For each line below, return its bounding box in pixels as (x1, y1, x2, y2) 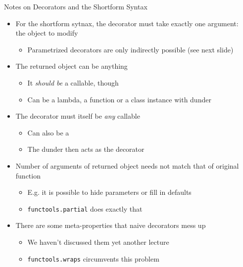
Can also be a (27, 127, 69, 137)
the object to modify (15, 28, 78, 38)
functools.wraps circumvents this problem (27, 253, 159, 264)
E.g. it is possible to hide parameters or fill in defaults (27, 187, 192, 197)
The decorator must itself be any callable (15, 111, 140, 121)
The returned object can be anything (15, 61, 128, 71)
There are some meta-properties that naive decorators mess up (15, 220, 206, 230)
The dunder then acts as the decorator (27, 144, 145, 154)
